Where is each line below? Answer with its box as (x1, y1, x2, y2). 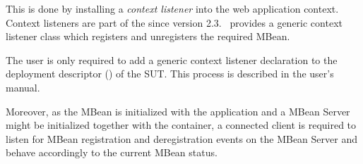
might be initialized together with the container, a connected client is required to (6, 118, 357, 132)
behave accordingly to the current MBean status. (6, 145, 218, 160)
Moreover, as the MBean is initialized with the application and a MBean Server (6, 103, 350, 118)
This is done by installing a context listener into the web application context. (6, 1, 339, 15)
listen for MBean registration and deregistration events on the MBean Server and (6, 131, 357, 146)
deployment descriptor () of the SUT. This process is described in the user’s (6, 66, 334, 81)
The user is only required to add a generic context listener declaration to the (6, 52, 338, 67)
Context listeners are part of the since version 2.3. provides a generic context (6, 15, 343, 30)
